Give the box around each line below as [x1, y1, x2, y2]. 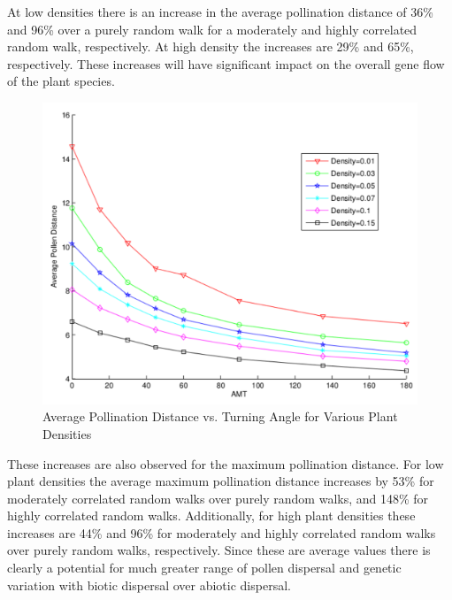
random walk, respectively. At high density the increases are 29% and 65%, [7, 37, 414, 56]
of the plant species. [7, 72, 115, 90]
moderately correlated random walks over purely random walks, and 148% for [7, 488, 429, 507]
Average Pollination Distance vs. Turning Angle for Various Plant [42, 407, 398, 426]
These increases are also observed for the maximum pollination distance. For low [7, 454, 444, 473]
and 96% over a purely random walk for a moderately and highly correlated [7, 19, 418, 38]
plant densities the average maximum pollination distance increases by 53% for [7, 472, 434, 490]
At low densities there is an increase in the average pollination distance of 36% [7, 3, 433, 20]
